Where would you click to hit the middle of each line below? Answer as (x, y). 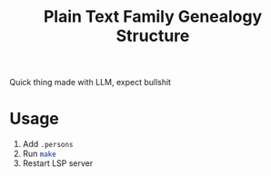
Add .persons (48, 144)
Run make (39, 154)
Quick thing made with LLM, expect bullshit (90, 83)
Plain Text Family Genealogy (153, 17)
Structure (153, 36)
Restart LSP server (58, 163)
